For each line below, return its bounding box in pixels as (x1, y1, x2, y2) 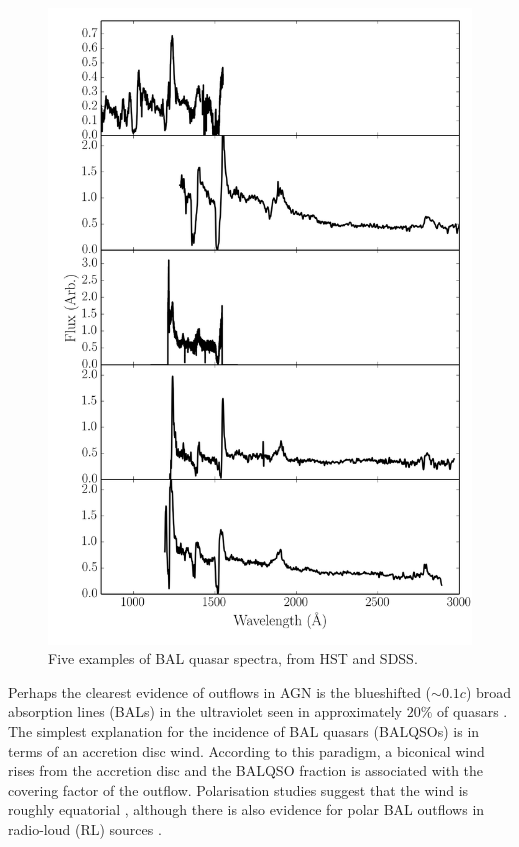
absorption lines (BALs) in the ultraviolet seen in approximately (8, 701, 403, 722)
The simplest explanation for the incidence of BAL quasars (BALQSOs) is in (8, 720, 480, 741)
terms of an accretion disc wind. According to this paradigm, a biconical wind (8, 740, 485, 761)
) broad (465, 681, 512, 702)
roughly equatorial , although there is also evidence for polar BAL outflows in (8, 799, 485, 820)
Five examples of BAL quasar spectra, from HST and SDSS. (48, 648, 418, 669)
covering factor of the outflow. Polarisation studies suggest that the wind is (8, 779, 469, 800)
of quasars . (437, 701, 508, 722)
